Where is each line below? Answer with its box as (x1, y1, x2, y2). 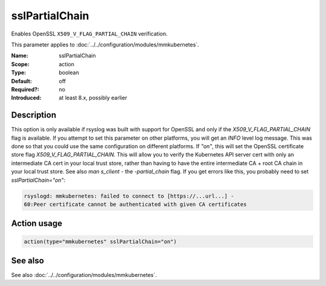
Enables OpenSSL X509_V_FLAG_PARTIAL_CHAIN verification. (11, 30, 168, 37)
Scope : (11, 60, 30, 67)
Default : (11, 77, 33, 84)
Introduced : (11, 94, 42, 102)
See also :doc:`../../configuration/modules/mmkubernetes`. (11, 272, 157, 278)
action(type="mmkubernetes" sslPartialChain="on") (24, 238, 177, 245)
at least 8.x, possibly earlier (59, 94, 127, 102)
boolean (59, 69, 80, 76)
